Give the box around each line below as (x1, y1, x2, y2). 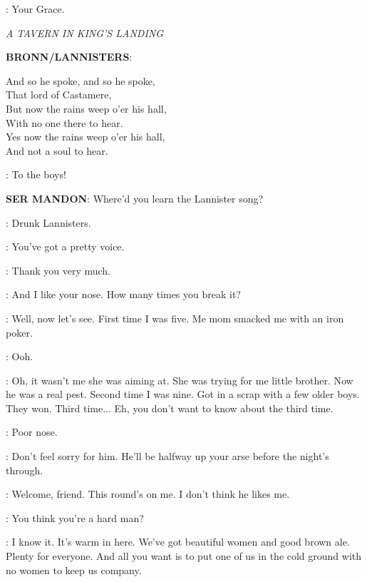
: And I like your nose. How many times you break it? (6, 287, 241, 302)
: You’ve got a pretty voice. (6, 239, 125, 254)
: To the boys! (6, 167, 66, 182)
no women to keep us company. (6, 562, 142, 577)
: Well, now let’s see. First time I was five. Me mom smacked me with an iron (6, 310, 344, 325)
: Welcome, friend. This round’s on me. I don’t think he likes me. (6, 486, 290, 501)
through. (6, 462, 43, 477)
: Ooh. (6, 349, 33, 364)
